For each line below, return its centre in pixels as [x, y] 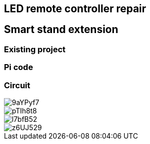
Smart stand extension [61, 30]
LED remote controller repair [75, 9]
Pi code [19, 67]
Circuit [17, 85]
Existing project [35, 49]
